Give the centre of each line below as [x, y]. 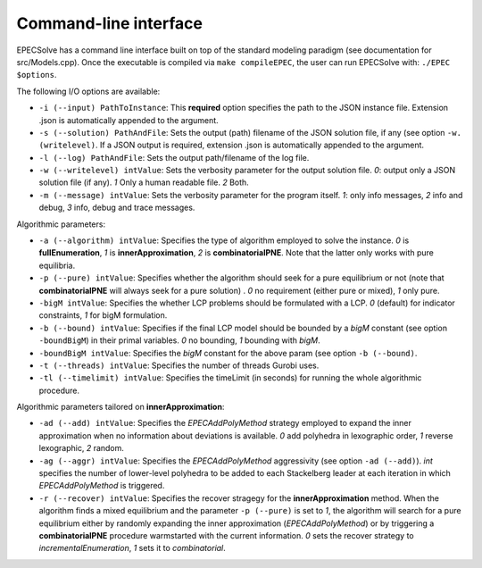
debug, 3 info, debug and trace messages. [117, 208]
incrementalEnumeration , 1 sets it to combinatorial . [133, 548]
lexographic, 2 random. [82, 448]
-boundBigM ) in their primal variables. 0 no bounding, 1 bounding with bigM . [179, 340]
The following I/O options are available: [88, 91]
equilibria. [57, 265]
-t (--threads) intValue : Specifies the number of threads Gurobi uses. [179, 365]
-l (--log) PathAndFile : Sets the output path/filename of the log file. [174, 157]
